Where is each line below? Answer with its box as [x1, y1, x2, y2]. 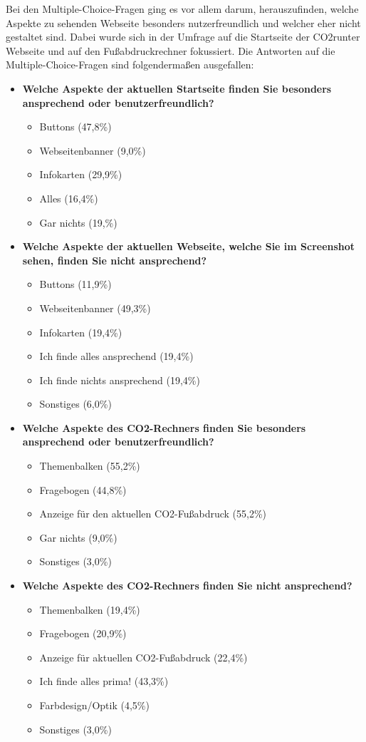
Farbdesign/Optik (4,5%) [39, 698, 150, 712]
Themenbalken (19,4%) [39, 602, 140, 617]
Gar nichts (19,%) [39, 215, 117, 230]
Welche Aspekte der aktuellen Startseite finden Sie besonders [22, 81, 332, 96]
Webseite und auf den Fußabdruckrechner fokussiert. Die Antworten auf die [6, 43, 335, 58]
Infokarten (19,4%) [39, 324, 122, 339]
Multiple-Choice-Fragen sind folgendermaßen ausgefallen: [6, 57, 254, 72]
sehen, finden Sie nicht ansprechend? [22, 252, 207, 267]
